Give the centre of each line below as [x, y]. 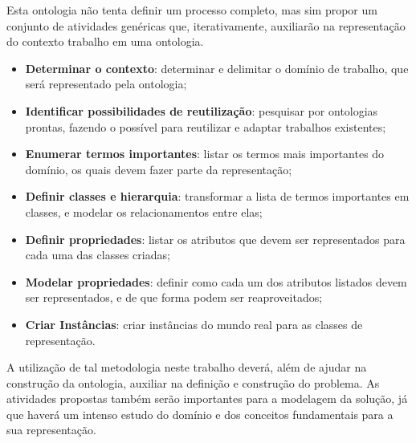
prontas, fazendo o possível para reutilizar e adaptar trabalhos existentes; [206, 126]
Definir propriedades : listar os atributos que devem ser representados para [215, 239]
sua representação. [51, 430]
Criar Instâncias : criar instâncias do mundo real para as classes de [194, 324]
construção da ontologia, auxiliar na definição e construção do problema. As [193, 382]
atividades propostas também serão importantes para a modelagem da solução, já [207, 398]
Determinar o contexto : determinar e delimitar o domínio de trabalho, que [217, 68]
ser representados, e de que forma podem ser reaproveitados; [174, 297]
